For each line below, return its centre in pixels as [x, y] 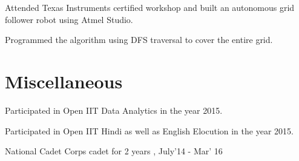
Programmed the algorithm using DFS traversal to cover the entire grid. [139, 40]
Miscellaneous [64, 81]
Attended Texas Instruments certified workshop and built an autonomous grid [150, 7]
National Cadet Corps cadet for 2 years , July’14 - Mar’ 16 [114, 151]
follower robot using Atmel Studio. [69, 19]
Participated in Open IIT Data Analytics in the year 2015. [114, 110]
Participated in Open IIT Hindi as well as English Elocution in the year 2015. [149, 130]
